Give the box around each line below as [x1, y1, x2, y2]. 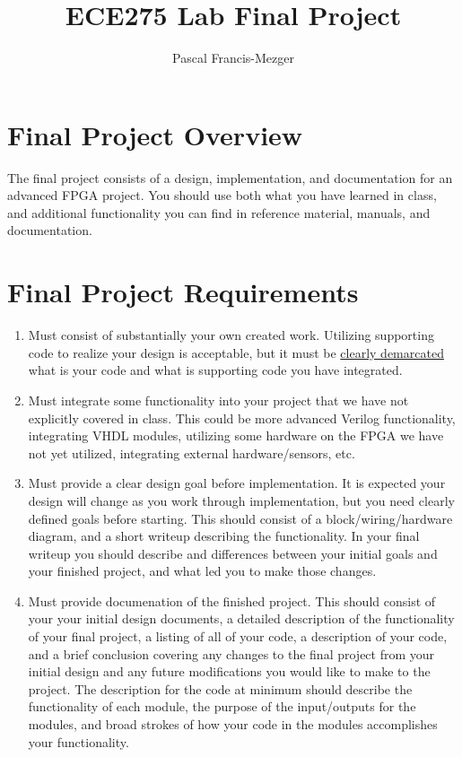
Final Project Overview [7, 116, 303, 152]
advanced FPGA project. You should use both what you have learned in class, [7, 186, 437, 204]
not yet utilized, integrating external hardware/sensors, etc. [28, 443, 355, 462]
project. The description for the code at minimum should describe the [28, 679, 413, 698]
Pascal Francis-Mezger [172, 48, 294, 67]
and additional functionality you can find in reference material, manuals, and [7, 203, 431, 222]
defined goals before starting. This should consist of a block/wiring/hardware [28, 509, 453, 527]
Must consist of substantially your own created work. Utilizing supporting [28, 326, 434, 344]
